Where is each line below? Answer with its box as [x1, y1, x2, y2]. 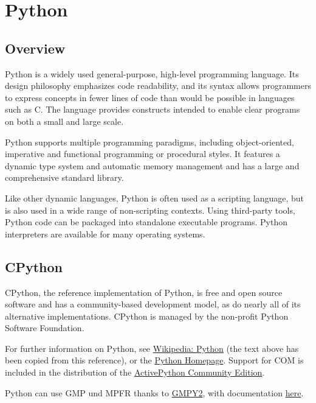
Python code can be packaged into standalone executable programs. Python [5, 216, 287, 228]
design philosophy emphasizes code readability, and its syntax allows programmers [5, 79, 311, 92]
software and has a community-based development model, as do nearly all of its [5, 298, 301, 310]
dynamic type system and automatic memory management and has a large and [5, 159, 300, 172]
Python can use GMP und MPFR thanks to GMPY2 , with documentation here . [5, 386, 304, 399]
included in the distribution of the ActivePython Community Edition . [5, 366, 265, 379]
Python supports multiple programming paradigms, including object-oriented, [5, 135, 294, 148]
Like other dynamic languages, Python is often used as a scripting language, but [5, 191, 304, 204]
